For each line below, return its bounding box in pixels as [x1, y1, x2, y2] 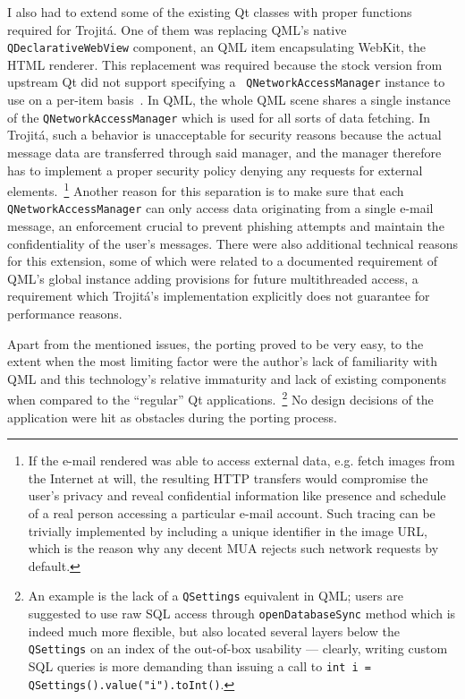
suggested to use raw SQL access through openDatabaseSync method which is [28, 604, 456, 623]
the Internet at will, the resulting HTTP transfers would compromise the [28, 468, 428, 487]
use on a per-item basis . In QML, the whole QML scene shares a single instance [7, 90, 451, 109]
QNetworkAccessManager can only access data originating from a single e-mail [7, 199, 434, 217]
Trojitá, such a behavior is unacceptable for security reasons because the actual [7, 125, 442, 144]
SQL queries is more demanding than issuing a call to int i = [28, 656, 371, 675]
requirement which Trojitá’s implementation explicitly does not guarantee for [7, 286, 430, 305]
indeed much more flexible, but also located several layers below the [28, 621, 401, 640]
